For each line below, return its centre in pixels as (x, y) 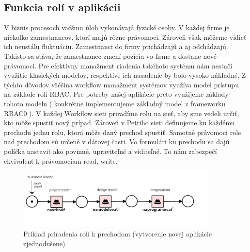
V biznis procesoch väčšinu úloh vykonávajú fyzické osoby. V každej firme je (117, 27)
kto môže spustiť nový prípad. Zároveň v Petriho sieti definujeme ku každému (119, 123)
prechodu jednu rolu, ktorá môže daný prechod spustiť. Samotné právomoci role (123, 132)
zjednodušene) (44, 243)
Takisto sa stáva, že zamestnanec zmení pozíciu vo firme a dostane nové (110, 56)
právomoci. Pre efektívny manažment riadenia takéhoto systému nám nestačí (118, 65)
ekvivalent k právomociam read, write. (61, 160)
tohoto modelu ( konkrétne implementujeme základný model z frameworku (115, 103)
